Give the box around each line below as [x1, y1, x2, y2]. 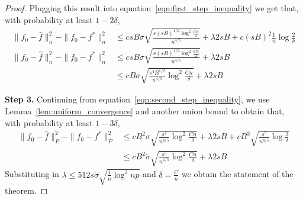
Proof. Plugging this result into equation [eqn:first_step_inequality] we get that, [5, 2, 299, 14]
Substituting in [5, 168, 59, 180]
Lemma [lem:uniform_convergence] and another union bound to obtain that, [5, 104, 285, 117]
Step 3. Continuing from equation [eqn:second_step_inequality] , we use [5, 93, 270, 105]
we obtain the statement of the [181, 168, 294, 180]
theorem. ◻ [5, 184, 48, 196]
